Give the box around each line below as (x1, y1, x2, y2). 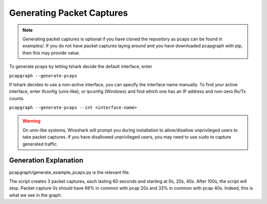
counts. (9, 95, 25, 101)
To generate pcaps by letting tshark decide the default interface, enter (9, 64, 153, 69)
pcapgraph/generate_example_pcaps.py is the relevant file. (9, 169, 131, 175)
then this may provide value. (22, 50, 80, 56)
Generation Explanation (9, 156, 84, 165)
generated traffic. (22, 141, 58, 147)
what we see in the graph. (9, 192, 62, 198)
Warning (22, 118, 41, 124)
